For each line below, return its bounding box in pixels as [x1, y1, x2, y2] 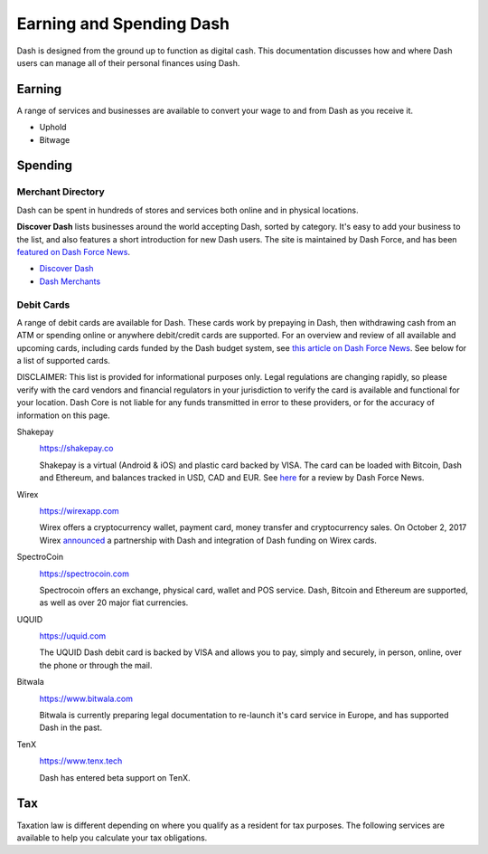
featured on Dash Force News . [16, 246, 131, 257]
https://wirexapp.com [39, 505, 119, 516]
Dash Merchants [39, 276, 101, 287]
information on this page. [16, 410, 110, 421]
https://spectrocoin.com [39, 568, 130, 579]
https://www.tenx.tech [39, 755, 123, 766]
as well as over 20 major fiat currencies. [39, 597, 189, 608]
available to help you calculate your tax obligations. [16, 832, 208, 843]
